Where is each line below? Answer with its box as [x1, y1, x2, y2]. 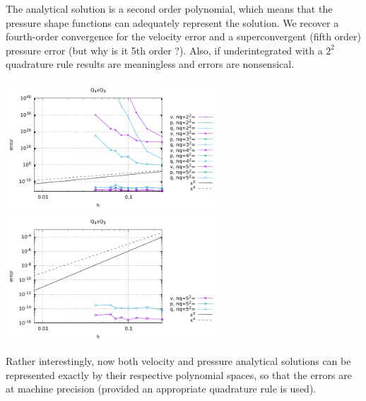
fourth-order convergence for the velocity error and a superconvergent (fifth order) [6, 29, 362, 44]
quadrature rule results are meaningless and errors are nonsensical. [6, 57, 295, 71]
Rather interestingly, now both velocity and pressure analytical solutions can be [6, 353, 351, 368]
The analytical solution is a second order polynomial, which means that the [6, 1, 333, 16]
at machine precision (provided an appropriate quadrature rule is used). [6, 381, 317, 396]
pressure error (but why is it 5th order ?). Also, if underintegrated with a [6, 42, 323, 57]
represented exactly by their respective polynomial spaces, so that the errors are [6, 367, 352, 382]
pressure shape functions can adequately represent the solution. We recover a [6, 15, 339, 30]
